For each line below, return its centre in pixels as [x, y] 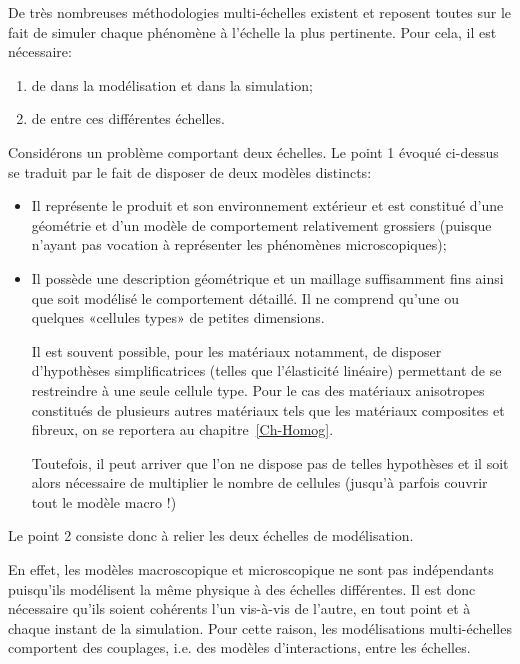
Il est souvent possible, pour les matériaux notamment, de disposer [236, 350]
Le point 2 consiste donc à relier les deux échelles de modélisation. [211, 535]
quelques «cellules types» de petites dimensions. [178, 317]
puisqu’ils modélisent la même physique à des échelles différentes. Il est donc [242, 588]
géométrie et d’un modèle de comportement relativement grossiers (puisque [261, 224]
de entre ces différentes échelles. [128, 118]
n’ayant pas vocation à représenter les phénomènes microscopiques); [239, 244]
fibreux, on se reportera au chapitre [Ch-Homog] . [182, 429]
